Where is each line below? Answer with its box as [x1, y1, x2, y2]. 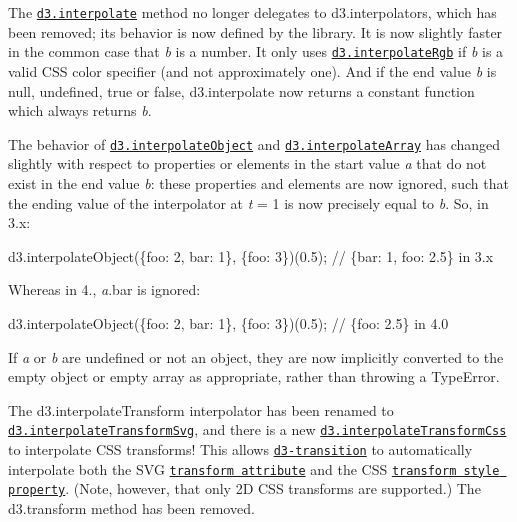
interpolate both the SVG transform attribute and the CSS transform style [8, 458, 500, 479]
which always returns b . [8, 100, 152, 121]
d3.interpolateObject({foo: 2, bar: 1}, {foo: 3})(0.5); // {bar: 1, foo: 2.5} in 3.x [8, 245, 494, 266]
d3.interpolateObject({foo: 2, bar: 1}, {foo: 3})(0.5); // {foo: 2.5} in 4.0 [8, 312, 449, 333]
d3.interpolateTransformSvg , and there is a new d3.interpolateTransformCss [8, 419, 507, 440]
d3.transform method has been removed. [8, 497, 255, 518]
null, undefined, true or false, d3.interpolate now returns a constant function [8, 80, 475, 101]
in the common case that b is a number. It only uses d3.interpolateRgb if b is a [8, 41, 504, 62]
